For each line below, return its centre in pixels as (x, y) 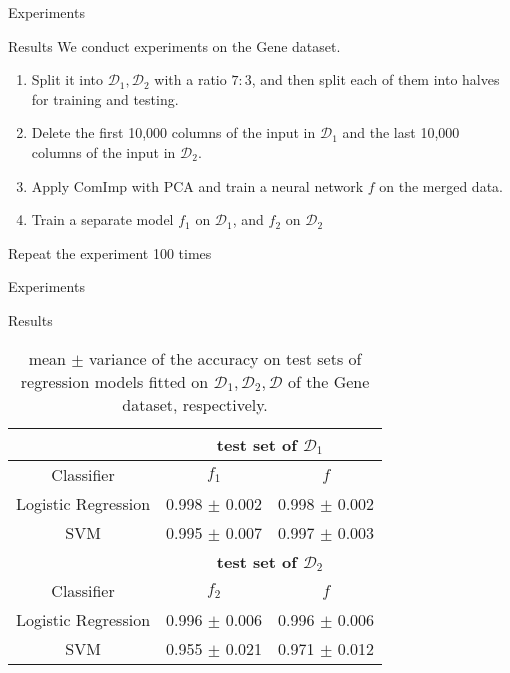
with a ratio (190, 79)
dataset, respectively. (195, 404)
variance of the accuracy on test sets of (225, 358)
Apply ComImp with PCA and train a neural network (197, 185)
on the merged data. (441, 185)
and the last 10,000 (401, 132)
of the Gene (328, 381)
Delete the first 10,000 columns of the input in (173, 132)
